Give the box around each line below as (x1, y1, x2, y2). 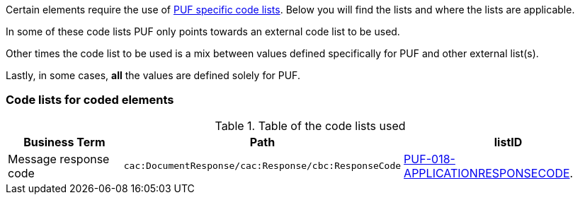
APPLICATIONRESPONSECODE (404, 165, 570, 180)
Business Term (23, 134, 106, 149)
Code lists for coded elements (6, 93, 174, 107)
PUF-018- (404, 151, 455, 166)
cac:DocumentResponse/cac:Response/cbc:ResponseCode (123, 160, 402, 172)
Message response (8, 151, 110, 166)
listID (494, 134, 523, 149)
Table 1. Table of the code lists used (215, 118, 406, 133)
